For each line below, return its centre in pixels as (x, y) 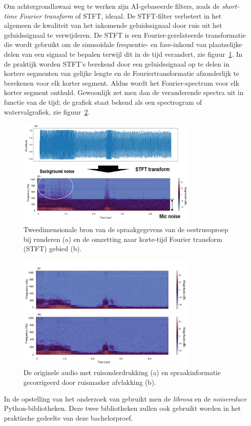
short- (231, 6)
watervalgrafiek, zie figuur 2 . (47, 111)
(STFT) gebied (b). (52, 248)
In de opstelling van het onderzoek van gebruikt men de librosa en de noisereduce (125, 398)
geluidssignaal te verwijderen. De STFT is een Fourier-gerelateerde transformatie (125, 35)
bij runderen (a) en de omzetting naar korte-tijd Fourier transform (123, 239)
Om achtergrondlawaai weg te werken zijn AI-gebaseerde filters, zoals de (112, 6)
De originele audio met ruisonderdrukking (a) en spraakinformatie (122, 372)
